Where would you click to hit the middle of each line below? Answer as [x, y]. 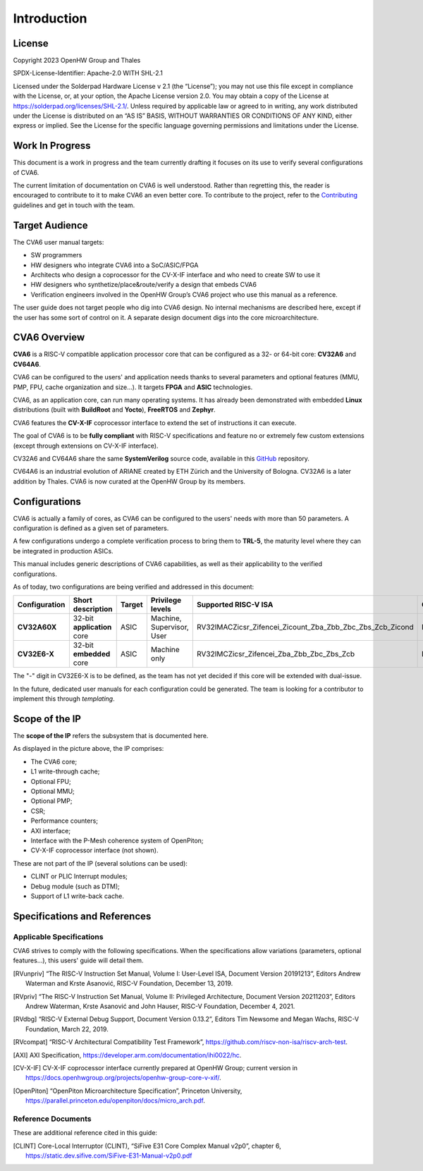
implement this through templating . [64, 699]
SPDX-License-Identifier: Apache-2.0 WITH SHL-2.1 [88, 73]
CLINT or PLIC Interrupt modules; [79, 876]
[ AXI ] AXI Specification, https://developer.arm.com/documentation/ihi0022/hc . [127, 1055]
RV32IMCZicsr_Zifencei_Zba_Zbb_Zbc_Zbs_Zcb [276, 654]
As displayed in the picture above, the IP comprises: [88, 749]
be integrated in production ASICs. [63, 551]
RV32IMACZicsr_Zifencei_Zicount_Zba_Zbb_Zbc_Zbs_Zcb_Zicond [305, 627]
